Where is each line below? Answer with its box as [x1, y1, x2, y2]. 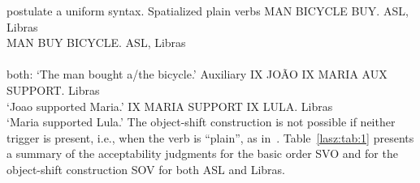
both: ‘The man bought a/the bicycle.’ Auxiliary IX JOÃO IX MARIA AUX [6, 66, 388, 83]
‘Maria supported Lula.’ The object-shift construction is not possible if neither [6, 113, 396, 130]
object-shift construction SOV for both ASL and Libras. [6, 160, 286, 177]
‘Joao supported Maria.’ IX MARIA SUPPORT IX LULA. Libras [6, 97, 333, 114]
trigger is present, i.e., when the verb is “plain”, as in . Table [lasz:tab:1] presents [6, 129, 414, 146]
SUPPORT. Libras [6, 81, 100, 98]
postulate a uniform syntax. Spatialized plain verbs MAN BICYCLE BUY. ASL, [6, 2, 409, 19]
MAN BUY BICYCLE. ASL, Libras [6, 34, 186, 51]
